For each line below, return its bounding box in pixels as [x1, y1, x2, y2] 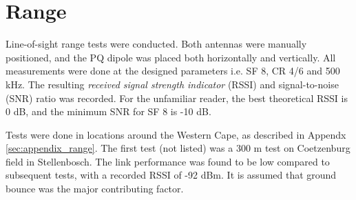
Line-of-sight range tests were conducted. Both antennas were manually [6, 37, 307, 51]
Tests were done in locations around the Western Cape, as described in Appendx [6, 127, 346, 141]
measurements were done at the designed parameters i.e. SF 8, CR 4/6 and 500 [6, 63, 340, 78]
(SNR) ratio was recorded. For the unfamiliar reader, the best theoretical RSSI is [6, 90, 348, 105]
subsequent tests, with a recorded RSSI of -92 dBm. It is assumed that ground [6, 168, 337, 182]
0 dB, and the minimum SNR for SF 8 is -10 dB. [6, 104, 211, 119]
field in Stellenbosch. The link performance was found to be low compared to [6, 154, 330, 168]
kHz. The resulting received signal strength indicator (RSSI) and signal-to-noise [6, 77, 339, 91]
